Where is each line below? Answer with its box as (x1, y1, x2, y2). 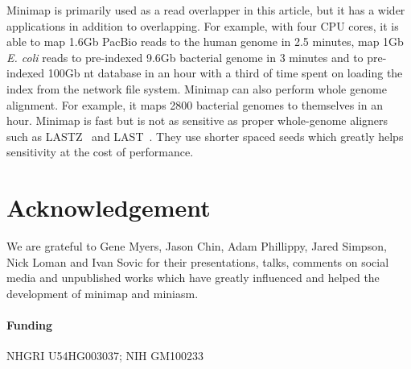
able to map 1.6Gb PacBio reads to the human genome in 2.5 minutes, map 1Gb (6, 33, 404, 50)
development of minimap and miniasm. (6, 284, 199, 301)
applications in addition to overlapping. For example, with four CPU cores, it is (6, 17, 399, 34)
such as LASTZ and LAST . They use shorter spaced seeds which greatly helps (6, 127, 404, 144)
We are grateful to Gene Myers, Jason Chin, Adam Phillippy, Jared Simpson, (6, 238, 387, 255)
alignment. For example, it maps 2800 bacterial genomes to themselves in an (6, 96, 383, 113)
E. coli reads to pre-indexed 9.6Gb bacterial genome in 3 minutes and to (6, 48, 364, 65)
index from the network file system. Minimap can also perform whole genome (6, 80, 387, 97)
